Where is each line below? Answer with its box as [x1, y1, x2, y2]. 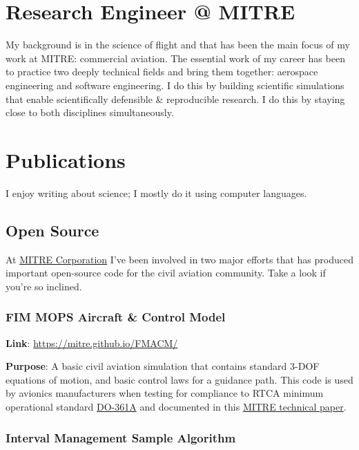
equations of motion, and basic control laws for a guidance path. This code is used [6, 372, 353, 386]
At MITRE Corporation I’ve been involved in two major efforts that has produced [6, 252, 353, 266]
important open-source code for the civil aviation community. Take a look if [6, 265, 326, 280]
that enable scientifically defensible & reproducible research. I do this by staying [6, 91, 345, 106]
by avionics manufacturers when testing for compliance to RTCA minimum [6, 386, 324, 400]
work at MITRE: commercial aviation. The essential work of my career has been [6, 50, 345, 65]
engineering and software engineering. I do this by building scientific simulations [6, 77, 345, 92]
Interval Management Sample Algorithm [6, 429, 236, 446]
